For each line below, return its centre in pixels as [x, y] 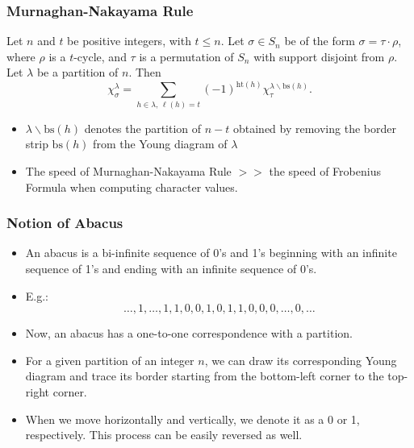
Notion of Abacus [65, 223]
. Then [145, 72]
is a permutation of [186, 56]
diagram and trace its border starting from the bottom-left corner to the [205, 376]
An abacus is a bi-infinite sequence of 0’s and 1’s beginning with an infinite [211, 253]
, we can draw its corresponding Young [301, 360]
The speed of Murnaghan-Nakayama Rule [128, 170]
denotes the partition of [143, 128]
